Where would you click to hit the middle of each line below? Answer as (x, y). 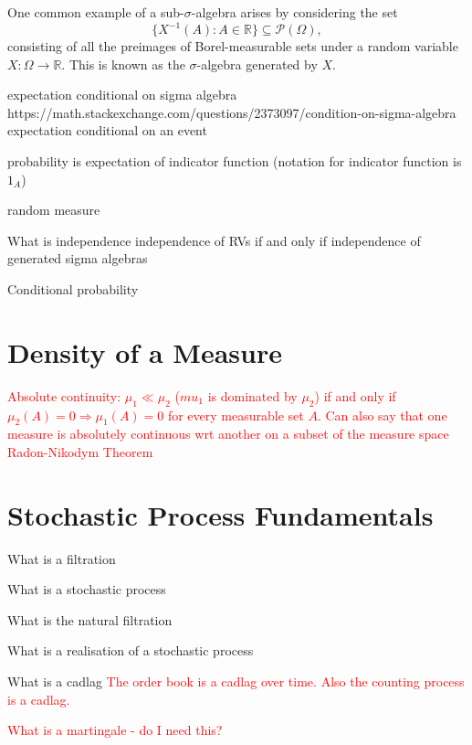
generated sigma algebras (78, 258)
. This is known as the (123, 64)
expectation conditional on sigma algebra (122, 95)
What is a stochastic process (87, 589)
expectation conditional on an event (107, 130)
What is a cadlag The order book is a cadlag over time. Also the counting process (236, 681)
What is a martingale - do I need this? (115, 730)
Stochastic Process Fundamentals (220, 514)
